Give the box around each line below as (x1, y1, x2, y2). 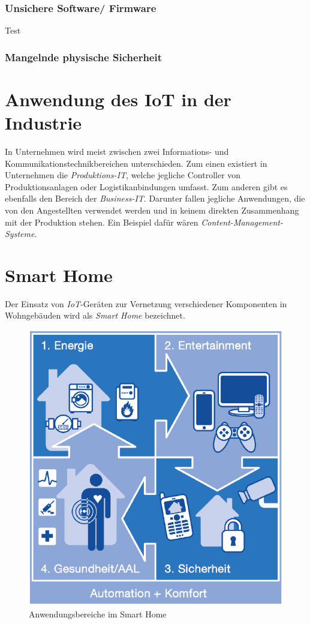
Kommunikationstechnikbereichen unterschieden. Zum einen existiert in (5, 157, 267, 169)
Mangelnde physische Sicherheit (5, 49, 162, 64)
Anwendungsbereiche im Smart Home (29, 607, 167, 620)
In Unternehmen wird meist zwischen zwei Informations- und (5, 145, 229, 157)
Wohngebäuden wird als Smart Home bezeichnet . (5, 309, 185, 322)
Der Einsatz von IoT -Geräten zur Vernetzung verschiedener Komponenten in (5, 297, 287, 310)
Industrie (5, 110, 82, 135)
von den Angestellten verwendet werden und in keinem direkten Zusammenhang (5, 203, 299, 216)
